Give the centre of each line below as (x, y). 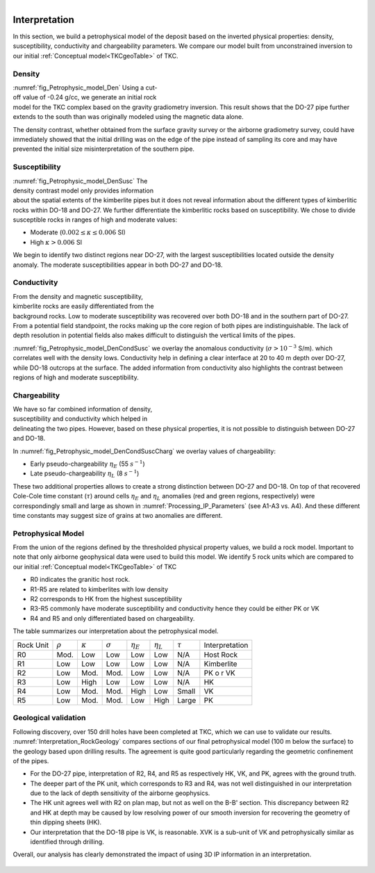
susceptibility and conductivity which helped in (80, 419)
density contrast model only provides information (83, 190)
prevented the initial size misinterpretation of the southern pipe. (103, 149)
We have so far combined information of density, (83, 409)
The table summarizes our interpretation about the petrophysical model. (116, 631)
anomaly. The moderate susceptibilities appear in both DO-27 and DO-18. (118, 265)
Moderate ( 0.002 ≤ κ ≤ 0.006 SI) (78, 232)
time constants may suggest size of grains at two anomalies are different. (118, 515)
